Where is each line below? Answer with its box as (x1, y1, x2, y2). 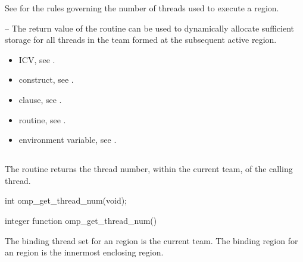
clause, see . (18, 93, 62, 105)
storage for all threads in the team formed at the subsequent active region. (5, 33, 277, 46)
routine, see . (18, 113, 66, 126)
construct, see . (18, 73, 74, 86)
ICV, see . (18, 53, 55, 65)
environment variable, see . (18, 133, 117, 146)
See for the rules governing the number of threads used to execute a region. (5, 2, 279, 14)
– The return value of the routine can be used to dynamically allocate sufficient (5, 21, 294, 34)
